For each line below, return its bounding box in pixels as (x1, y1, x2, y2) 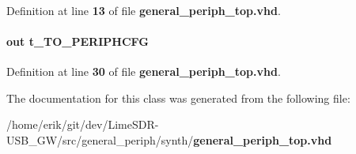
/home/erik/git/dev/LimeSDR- (6, 116, 159, 133)
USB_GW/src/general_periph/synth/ (6, 131, 194, 148)
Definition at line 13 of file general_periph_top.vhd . (6, 2, 281, 18)
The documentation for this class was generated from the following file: (6, 89, 350, 106)
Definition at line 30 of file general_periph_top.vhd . (6, 62, 281, 79)
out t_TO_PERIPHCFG (6, 32, 149, 49)
